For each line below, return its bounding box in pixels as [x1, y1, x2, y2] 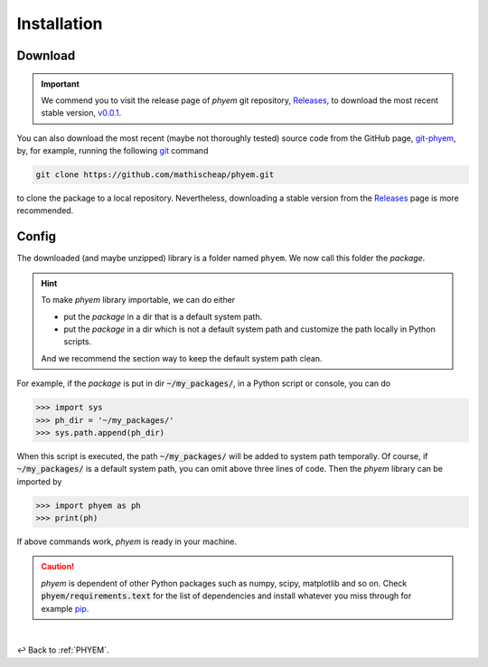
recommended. [16, 205, 74, 216]
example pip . [41, 603, 89, 614]
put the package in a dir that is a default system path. [63, 311, 263, 322]
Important [41, 78, 80, 89]
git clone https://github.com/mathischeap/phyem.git [35, 170, 275, 180]
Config [16, 229, 56, 244]
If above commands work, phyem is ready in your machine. [16, 536, 238, 547]
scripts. [63, 336, 92, 347]
